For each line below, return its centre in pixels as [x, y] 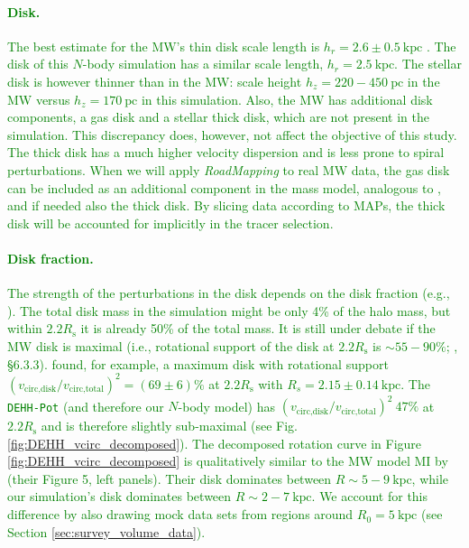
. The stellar [428, 64]
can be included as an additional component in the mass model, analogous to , [224, 187]
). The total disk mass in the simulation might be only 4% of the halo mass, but [229, 310]
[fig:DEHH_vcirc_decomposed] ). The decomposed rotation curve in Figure [215, 443]
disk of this [38, 64]
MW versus [39, 99]
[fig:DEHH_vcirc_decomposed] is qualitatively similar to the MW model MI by [228, 461]
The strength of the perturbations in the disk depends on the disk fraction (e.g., [229, 293]
